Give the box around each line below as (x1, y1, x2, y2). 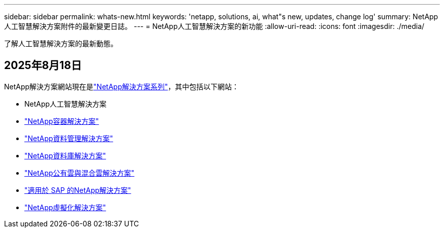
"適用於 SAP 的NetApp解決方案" (24, 185, 131, 194)
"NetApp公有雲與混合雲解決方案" (24, 168, 135, 177)
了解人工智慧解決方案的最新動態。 (4, 39, 118, 48)
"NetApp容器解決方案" (24, 116, 99, 125)
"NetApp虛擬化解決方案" (24, 203, 106, 212)
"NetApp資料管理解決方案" (24, 134, 114, 143)
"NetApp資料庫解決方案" (24, 151, 106, 160)
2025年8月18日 (4, 59, 82, 72)
